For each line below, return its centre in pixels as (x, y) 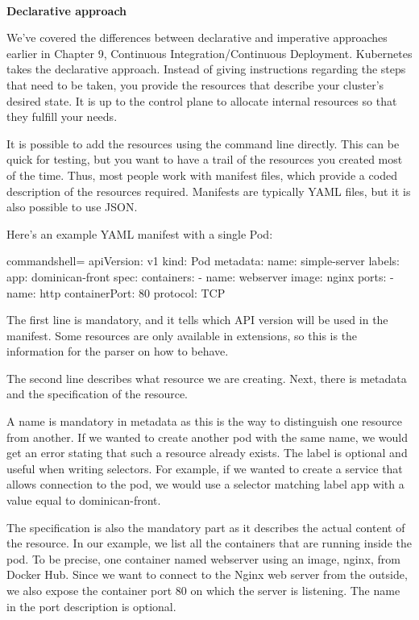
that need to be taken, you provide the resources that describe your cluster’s (195, 84)
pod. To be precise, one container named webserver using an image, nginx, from (203, 558)
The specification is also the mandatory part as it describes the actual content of (206, 527)
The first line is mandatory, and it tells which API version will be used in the (197, 320)
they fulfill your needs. (62, 117)
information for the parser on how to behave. (118, 351)
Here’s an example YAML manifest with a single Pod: (140, 233)
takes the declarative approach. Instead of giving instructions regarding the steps (206, 69)
